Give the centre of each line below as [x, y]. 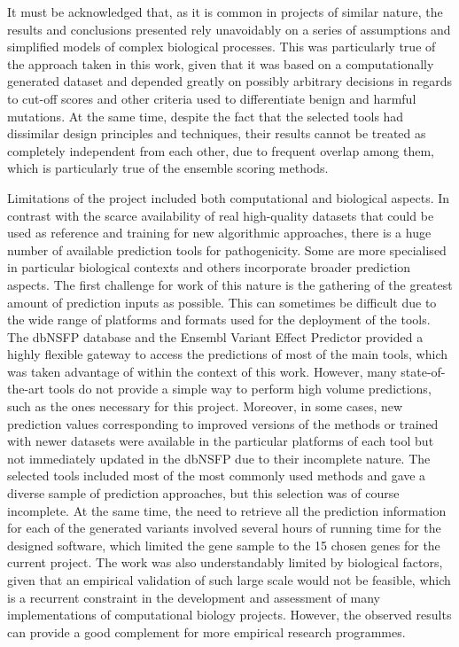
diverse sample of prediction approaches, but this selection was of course [203, 493]
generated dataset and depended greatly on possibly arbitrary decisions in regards [230, 81]
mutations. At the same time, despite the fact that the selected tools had [206, 116]
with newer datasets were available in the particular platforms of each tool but [221, 441]
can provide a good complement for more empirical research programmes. [206, 631]
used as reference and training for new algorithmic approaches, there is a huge [219, 233]
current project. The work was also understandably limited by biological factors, [225, 562]
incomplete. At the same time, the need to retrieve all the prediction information [227, 510]
